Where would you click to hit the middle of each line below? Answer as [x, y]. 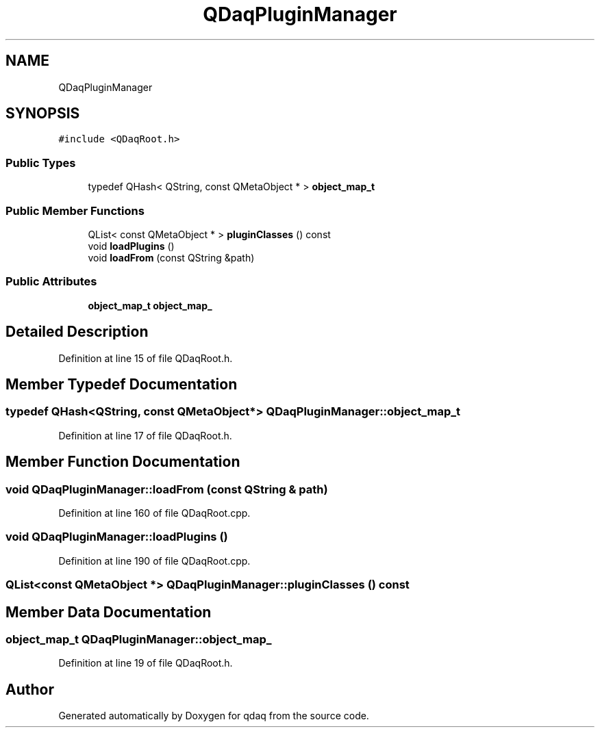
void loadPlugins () [131, 246]
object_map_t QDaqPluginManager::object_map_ [139, 639]
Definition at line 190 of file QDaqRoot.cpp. [154, 561]
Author [30, 689]
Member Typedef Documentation [122, 384]
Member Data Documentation [109, 612]
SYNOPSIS [43, 114]
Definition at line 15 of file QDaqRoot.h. [146, 358]
